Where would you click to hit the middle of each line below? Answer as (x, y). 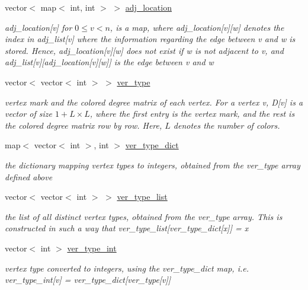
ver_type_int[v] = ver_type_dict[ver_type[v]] (88, 280)
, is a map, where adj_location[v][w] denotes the (197, 27)
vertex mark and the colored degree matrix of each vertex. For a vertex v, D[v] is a (154, 102)
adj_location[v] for (38, 27)
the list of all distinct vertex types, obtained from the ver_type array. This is (144, 216)
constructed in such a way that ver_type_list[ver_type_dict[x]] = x (127, 228)
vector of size (28, 114)
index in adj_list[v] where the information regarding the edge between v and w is (150, 39)
